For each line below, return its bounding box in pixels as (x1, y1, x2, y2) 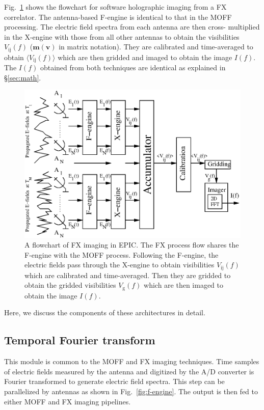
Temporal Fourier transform (4, 332, 155, 348)
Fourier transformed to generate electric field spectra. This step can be (4, 376, 225, 387)
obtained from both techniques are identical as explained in (40, 62, 226, 73)
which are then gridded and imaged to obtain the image (58, 51, 232, 62)
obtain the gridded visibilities (24, 280, 116, 290)
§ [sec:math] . (4, 72, 41, 83)
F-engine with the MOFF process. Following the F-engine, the (24, 249, 219, 260)
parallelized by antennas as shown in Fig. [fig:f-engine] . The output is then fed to (4, 386, 258, 397)
